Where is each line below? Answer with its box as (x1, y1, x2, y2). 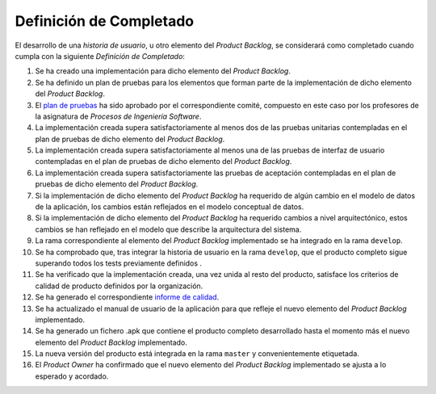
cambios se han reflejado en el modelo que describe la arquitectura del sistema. (35, 224, 302, 234)
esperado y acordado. (35, 371, 109, 381)
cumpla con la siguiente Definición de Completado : (15, 51, 186, 61)
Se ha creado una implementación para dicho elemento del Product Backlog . (35, 66, 291, 76)
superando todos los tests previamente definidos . (35, 258, 202, 268)
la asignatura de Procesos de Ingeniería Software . (35, 111, 202, 121)
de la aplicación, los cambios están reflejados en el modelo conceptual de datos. (35, 202, 304, 212)
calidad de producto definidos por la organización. (35, 281, 203, 291)
